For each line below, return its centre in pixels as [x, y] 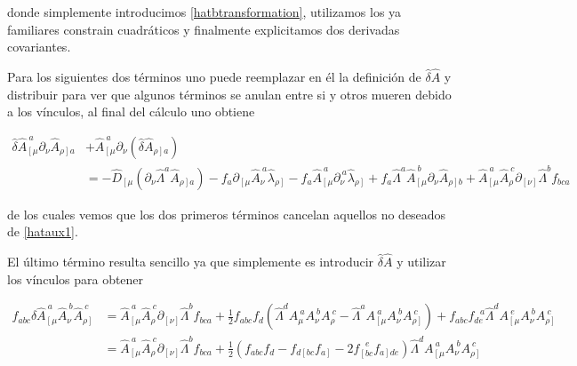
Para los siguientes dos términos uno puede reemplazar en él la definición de [214, 76]
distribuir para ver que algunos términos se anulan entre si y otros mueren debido [229, 94]
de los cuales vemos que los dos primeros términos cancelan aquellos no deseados [227, 214]
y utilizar [421, 261]
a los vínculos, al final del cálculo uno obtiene [131, 111]
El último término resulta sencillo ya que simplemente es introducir [191, 261]
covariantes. [39, 47]
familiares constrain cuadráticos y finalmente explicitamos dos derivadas [204, 29]
